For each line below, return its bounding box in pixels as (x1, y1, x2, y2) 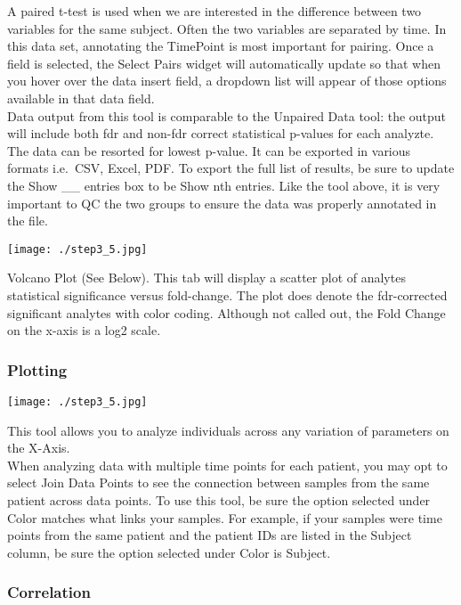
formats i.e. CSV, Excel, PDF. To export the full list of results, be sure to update (7, 159, 455, 177)
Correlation (7, 581, 91, 603)
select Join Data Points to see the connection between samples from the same (7, 473, 430, 492)
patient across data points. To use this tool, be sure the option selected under (7, 491, 431, 509)
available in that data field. (7, 88, 155, 107)
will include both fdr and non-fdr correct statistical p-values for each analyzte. (7, 124, 434, 143)
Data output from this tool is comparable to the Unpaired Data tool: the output (7, 106, 447, 125)
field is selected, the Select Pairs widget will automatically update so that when (7, 53, 441, 72)
